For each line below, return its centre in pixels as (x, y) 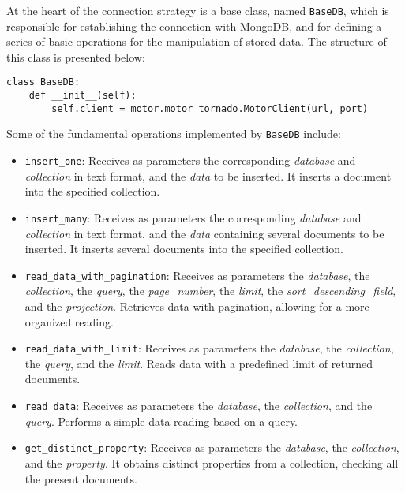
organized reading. (69, 321)
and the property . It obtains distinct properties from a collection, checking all (212, 462)
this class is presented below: (76, 56)
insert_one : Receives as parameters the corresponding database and (190, 160)
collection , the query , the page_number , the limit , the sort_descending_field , (210, 291)
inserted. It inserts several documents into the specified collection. (184, 249)
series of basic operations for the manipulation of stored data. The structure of (197, 41)
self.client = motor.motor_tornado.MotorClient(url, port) (210, 108)
